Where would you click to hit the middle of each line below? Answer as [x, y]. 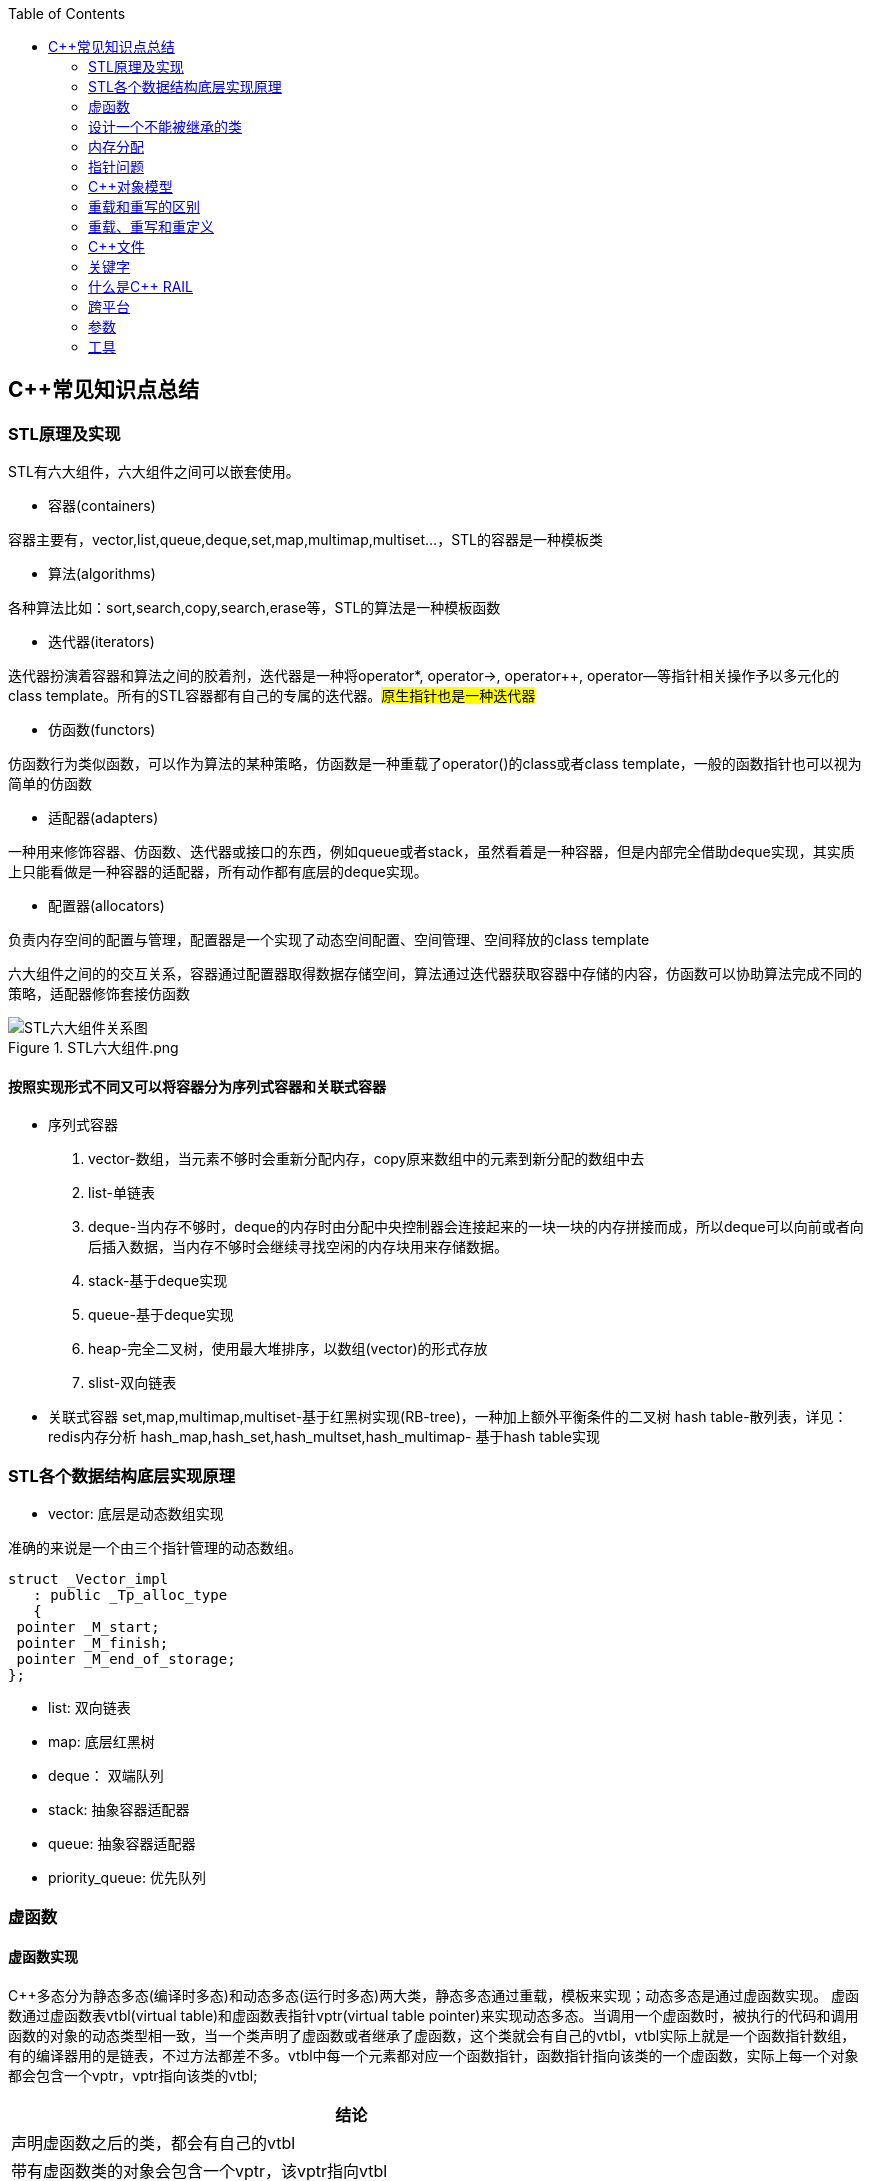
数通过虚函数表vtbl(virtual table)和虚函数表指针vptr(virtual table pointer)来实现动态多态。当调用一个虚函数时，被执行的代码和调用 [433, 2015]
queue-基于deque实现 [161, 1315]
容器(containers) [102, 506]
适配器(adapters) [103, 818]
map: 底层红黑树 [101, 1742]
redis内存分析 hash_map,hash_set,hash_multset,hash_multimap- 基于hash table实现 [324, 1437]
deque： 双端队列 [106, 1776]
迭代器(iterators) [101, 642]
